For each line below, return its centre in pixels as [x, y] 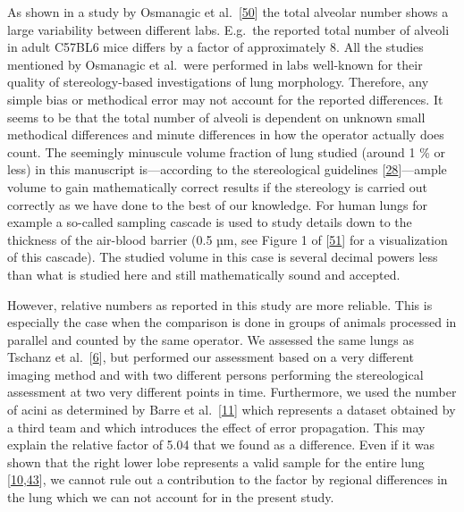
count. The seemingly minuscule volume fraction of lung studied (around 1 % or [226, 151]
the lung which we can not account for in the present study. [171, 497]
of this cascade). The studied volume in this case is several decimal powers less [223, 257]
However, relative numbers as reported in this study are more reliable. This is [220, 304]
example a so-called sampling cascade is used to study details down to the [210, 222]
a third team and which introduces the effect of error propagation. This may [216, 427]
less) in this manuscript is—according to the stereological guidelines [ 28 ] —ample [227, 169]
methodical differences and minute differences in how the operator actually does [226, 134]
